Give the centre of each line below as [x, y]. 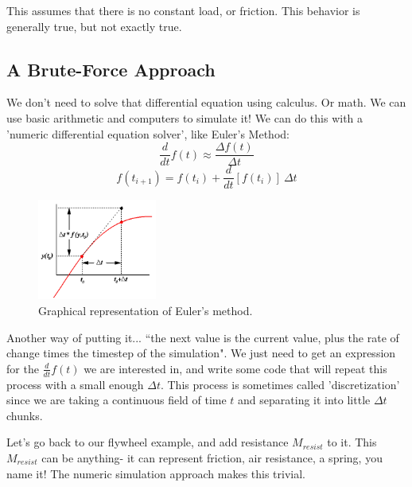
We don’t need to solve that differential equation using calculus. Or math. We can [206, 102]
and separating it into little [304, 400]
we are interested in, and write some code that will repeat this [235, 368]
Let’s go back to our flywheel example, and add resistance [148, 442]
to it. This [352, 442]
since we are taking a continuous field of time [117, 400]
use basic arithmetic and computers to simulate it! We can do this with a [185, 117]
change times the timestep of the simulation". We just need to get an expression [201, 353]
